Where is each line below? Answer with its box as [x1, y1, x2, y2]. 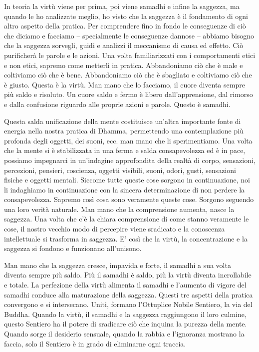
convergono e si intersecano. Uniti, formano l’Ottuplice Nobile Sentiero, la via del [4, 299, 253, 309]
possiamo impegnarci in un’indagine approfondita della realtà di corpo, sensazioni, [4, 154, 256, 165]
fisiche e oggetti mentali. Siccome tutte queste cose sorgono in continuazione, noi [4, 174, 251, 185]
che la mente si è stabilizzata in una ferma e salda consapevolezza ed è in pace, [4, 145, 246, 155]
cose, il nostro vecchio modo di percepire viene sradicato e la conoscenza [4, 223, 225, 234]
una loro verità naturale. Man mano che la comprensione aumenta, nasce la [4, 203, 235, 214]
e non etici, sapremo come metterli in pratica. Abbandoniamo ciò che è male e [4, 59, 243, 70]
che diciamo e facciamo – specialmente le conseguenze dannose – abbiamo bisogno [4, 30, 255, 40]
